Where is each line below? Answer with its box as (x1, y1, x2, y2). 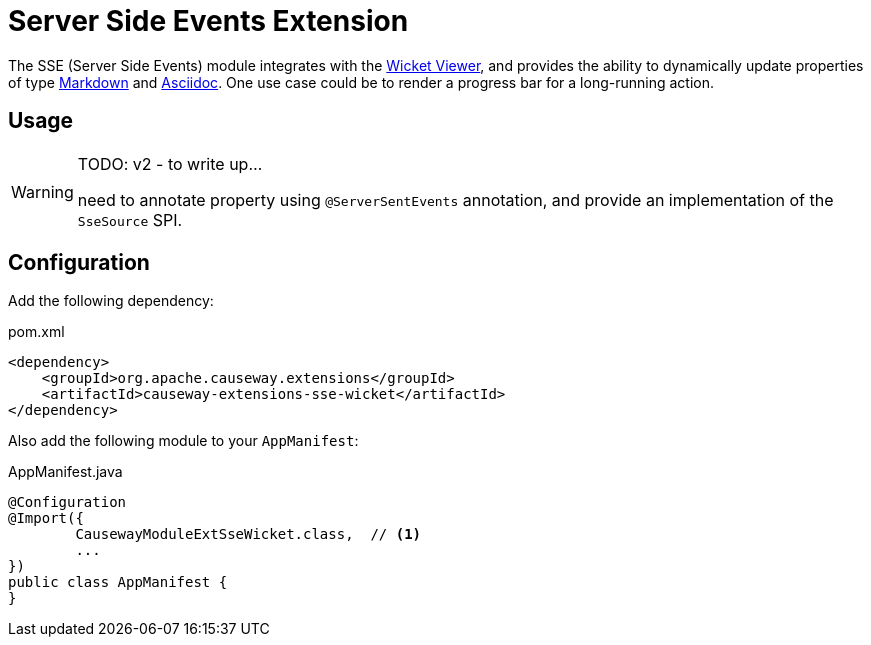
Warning (11, 181, 74, 202)
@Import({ (8, 510, 84, 527)
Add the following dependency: (8, 292, 214, 310)
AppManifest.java (8, 463, 123, 481)
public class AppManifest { (8, 574, 228, 591)
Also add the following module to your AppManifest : (8, 432, 359, 450)
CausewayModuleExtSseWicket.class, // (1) (75, 526, 422, 543)
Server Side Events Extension (8, 4, 409, 38)
